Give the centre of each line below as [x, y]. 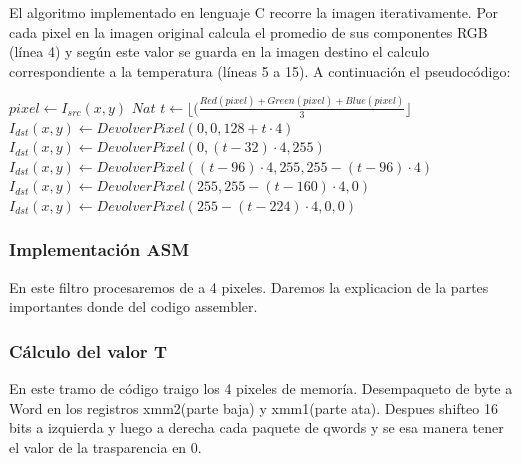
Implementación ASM [99, 249]
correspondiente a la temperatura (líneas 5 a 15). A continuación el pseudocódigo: [260, 70]
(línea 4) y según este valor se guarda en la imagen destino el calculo [219, 51]
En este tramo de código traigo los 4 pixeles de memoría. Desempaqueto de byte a [261, 388]
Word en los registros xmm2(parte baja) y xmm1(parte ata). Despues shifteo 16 [253, 407]
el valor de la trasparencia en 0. [105, 446]
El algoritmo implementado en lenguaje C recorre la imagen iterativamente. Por [254, 12]
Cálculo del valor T [88, 350]
